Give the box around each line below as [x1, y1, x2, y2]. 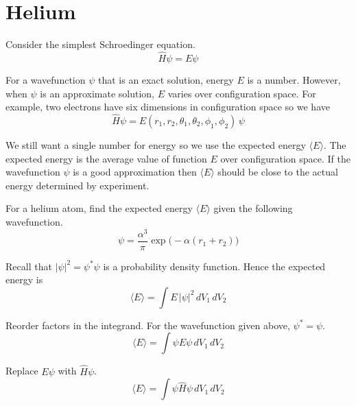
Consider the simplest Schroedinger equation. [5, 37, 195, 51]
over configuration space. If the [220, 151, 351, 165]
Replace [5, 363, 38, 378]
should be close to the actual [217, 165, 338, 179]
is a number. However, [247, 72, 341, 86]
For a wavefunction [5, 72, 86, 86]
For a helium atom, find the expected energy [5, 201, 193, 215]
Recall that [5, 259, 52, 273]
